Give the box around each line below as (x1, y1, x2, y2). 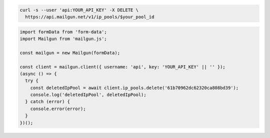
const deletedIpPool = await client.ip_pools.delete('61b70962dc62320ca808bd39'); (30, 85, 239, 90)
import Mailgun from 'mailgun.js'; (19, 35, 107, 41)
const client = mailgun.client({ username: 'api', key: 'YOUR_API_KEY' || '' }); (19, 64, 226, 69)
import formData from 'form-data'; (19, 29, 107, 34)
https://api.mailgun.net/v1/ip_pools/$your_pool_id (25, 14, 154, 19)
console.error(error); (30, 105, 86, 111)
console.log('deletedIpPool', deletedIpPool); (30, 92, 147, 97)
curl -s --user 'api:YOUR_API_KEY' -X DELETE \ (19, 7, 138, 12)
